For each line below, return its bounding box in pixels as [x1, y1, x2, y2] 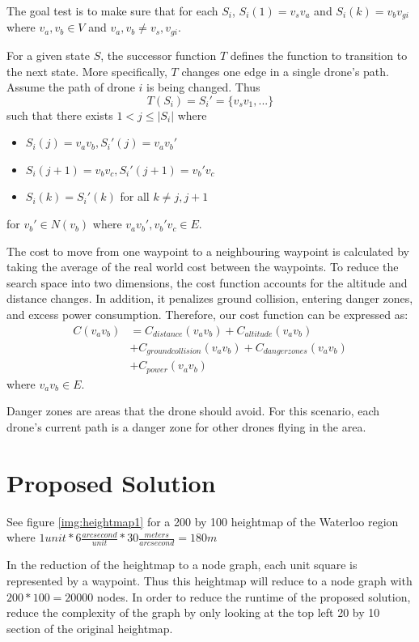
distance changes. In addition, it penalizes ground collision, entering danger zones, [6, 290, 413, 307]
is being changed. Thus [146, 79, 260, 96]
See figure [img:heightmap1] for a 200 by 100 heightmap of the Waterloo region [6, 512, 399, 529]
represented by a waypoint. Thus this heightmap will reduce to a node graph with [6, 572, 413, 589]
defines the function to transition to [230, 46, 408, 63]
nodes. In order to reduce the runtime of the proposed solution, [96, 588, 411, 605]
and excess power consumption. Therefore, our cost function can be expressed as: [6, 306, 408, 323]
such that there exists [6, 106, 113, 123]
